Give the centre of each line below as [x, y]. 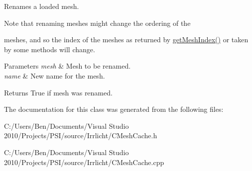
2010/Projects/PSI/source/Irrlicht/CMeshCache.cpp [84, 162]
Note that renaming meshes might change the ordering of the [97, 23]
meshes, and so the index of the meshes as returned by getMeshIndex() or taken [126, 40]
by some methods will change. [50, 49]
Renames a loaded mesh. [42, 6]
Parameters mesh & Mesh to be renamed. [67, 66]
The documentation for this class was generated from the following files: [114, 109]
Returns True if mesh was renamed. [58, 92]
